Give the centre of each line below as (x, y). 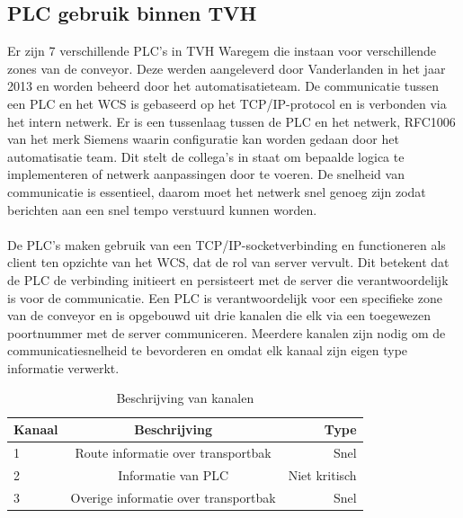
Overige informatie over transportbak (173, 497)
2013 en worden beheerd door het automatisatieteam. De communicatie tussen (223, 86)
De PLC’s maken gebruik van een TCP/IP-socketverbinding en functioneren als (227, 244)
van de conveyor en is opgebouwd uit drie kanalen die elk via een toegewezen (219, 315)
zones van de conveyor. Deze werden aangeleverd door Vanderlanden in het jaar (227, 68)
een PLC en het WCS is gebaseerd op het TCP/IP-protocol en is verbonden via (227, 103)
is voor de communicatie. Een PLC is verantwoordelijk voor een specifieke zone (225, 297)
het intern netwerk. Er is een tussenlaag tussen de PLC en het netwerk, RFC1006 (231, 121)
